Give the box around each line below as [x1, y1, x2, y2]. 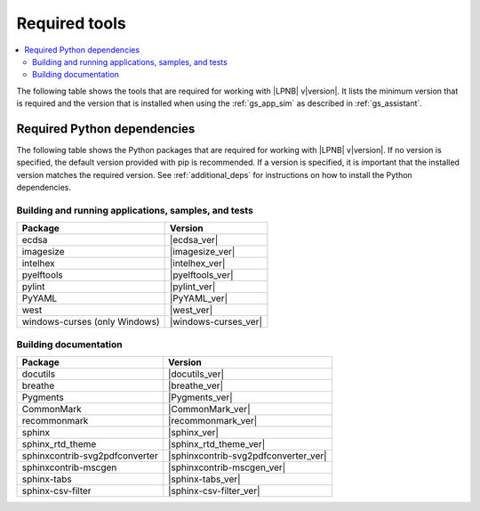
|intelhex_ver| [169, 257, 226, 270]
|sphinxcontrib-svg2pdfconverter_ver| [167, 450, 328, 462]
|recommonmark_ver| [167, 415, 258, 427]
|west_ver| [169, 304, 213, 316]
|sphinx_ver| [167, 426, 220, 439]
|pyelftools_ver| [169, 269, 234, 281]
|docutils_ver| [167, 368, 225, 380]
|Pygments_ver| [167, 392, 233, 404]
